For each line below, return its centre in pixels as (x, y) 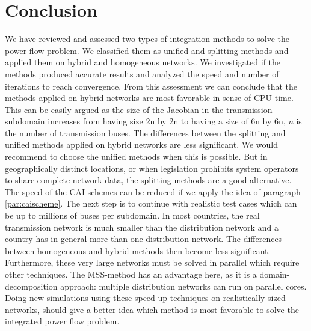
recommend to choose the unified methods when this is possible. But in (136, 156)
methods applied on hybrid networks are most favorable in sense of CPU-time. (149, 98)
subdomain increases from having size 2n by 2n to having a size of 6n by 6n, (145, 121)
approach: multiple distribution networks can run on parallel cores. (183, 286)
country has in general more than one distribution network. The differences (143, 239)
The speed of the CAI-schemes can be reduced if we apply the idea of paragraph (153, 191)
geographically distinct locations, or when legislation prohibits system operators (152, 168)
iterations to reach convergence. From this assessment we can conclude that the (151, 86)
